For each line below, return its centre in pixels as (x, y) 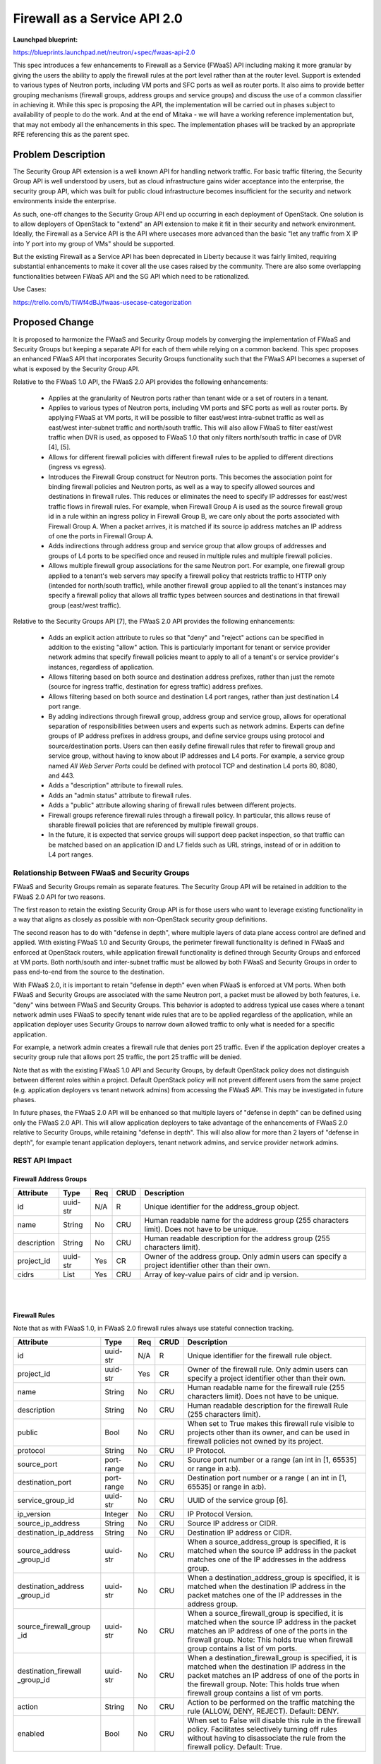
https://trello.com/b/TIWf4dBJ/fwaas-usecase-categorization (102, 302)
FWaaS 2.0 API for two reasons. (59, 897)
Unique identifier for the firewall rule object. (260, 1355)
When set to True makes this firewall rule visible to (271, 1423)
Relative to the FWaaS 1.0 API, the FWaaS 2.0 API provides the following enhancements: (140, 382)
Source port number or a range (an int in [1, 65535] (272, 1459)
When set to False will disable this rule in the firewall (274, 1720)
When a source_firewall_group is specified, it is (265, 1613)
